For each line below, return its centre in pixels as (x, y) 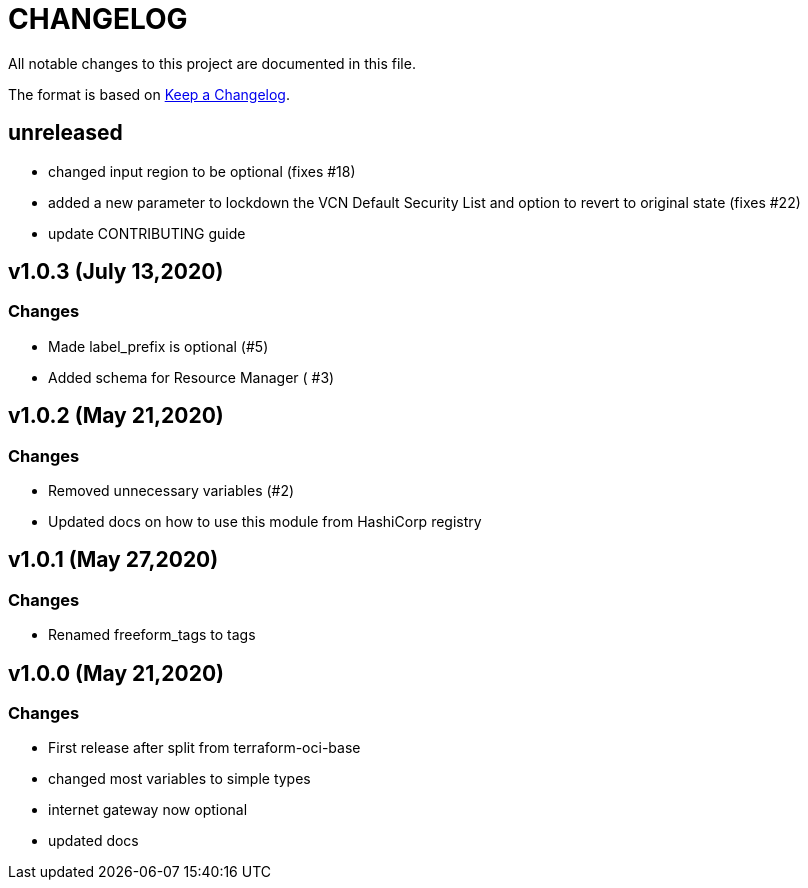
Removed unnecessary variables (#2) (171, 491)
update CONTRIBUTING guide (147, 233)
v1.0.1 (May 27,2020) (113, 560)
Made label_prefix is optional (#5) (158, 346)
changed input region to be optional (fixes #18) (202, 171)
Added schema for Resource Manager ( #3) (191, 377)
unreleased (65, 133)
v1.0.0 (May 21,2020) (116, 673)
